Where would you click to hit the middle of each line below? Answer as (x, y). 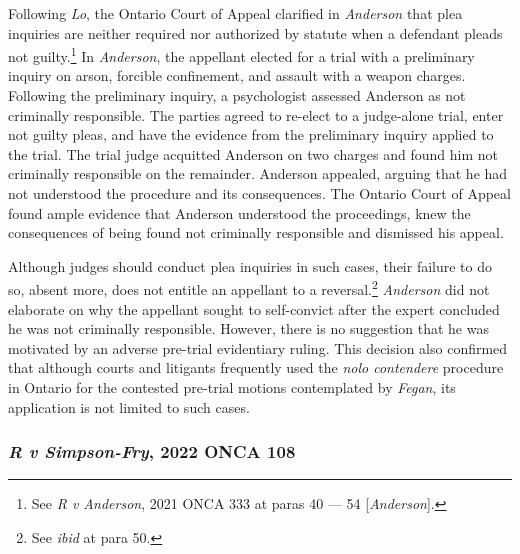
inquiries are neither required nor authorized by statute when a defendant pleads (255, 32)
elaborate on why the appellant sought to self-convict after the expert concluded (254, 308)
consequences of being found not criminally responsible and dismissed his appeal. (256, 232)
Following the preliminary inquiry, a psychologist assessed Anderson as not (237, 95)
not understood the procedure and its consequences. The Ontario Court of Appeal (259, 193)
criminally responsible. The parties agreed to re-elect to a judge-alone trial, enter (256, 114)
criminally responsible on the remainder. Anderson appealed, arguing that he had (258, 173)
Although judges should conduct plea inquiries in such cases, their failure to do (250, 265)
